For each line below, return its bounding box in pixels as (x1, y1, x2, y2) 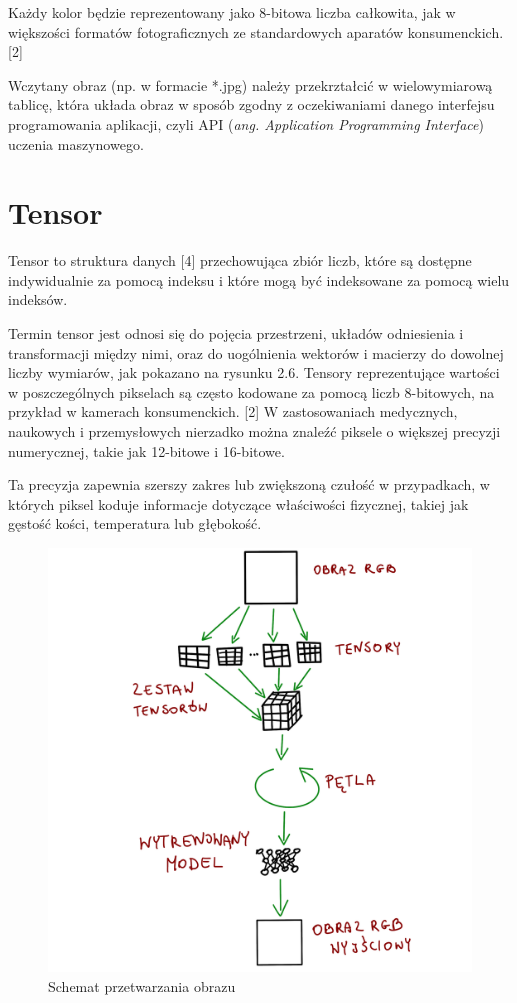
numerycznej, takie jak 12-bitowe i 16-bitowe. (8, 440, 285, 461)
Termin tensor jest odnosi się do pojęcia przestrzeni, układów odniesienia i (8, 323, 464, 344)
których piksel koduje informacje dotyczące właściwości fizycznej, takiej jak (8, 493, 469, 514)
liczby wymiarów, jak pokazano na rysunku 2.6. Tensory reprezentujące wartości (8, 362, 500, 383)
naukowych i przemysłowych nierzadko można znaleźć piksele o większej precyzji (8, 421, 501, 442)
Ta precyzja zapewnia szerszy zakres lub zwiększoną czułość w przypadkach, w (8, 474, 490, 495)
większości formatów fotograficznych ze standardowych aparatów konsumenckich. (8, 21, 504, 42)
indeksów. (8, 289, 68, 310)
